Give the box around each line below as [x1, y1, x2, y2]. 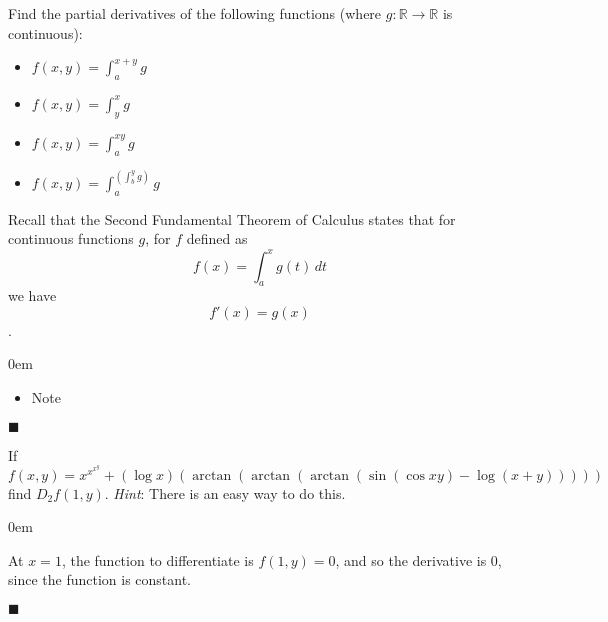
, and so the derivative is [335, 549, 487, 570]
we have [8, 285, 57, 306]
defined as [186, 228, 248, 249]
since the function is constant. [8, 569, 192, 590]
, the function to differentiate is [61, 549, 254, 570]
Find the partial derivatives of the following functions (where [8, 3, 382, 23]
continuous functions [8, 228, 134, 249]
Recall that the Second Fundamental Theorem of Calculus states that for [8, 208, 456, 229]
